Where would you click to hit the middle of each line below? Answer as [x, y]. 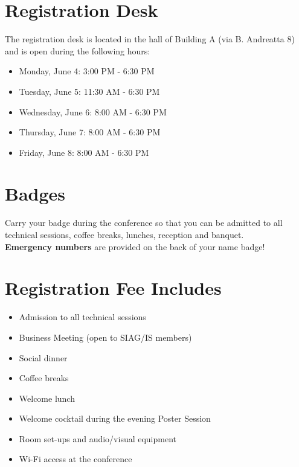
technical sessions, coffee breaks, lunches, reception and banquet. [124, 234]
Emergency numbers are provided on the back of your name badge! [135, 246]
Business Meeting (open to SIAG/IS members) [105, 337]
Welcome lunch [47, 398]
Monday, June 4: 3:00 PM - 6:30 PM [87, 71]
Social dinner [43, 357]
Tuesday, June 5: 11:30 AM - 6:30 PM [89, 91]
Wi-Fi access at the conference [76, 459]
